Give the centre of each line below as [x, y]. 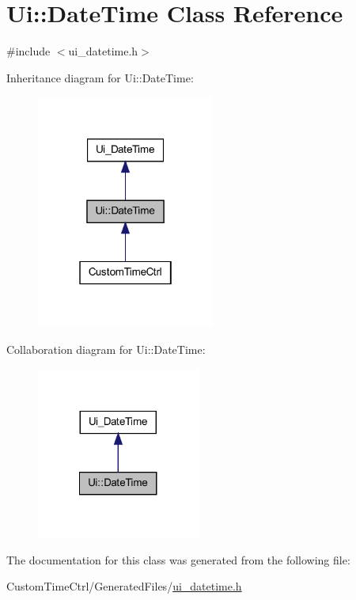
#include [28, 51]
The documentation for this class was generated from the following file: [178, 559]
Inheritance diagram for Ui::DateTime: [100, 77]
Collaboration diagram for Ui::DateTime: [106, 349]
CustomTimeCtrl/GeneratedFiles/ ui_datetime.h [124, 586]
